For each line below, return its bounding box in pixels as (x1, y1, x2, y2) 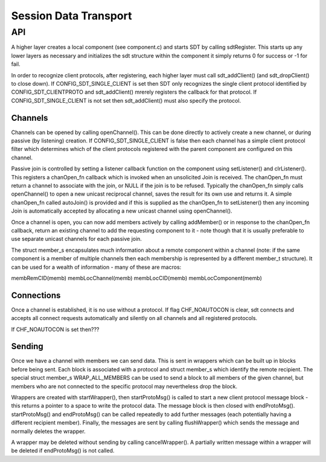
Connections (11, 290, 61, 300)
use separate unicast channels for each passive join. (11, 236, 142, 243)
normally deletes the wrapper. (11, 428, 86, 435)
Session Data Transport (11, 9, 132, 22)
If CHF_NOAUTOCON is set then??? (11, 326, 100, 333)
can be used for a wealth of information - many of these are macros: (11, 263, 182, 271)
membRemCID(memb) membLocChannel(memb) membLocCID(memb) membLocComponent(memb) (11, 274, 263, 281)
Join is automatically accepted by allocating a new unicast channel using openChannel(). (11, 207, 232, 214)
